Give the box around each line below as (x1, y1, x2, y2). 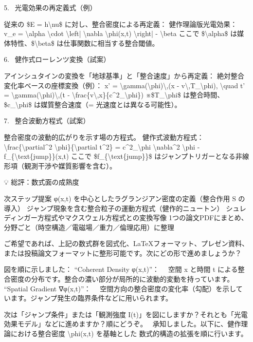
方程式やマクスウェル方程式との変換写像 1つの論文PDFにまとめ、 (37, 212, 248, 223)
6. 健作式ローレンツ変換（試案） (4, 54, 110, 64)
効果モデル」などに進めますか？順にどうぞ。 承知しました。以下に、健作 (4, 319, 241, 329)
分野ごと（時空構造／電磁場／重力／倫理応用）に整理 (4, 222, 174, 232)
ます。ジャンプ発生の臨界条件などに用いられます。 (10, 293, 173, 303)
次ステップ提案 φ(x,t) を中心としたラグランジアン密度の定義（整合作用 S (4, 193, 236, 203)
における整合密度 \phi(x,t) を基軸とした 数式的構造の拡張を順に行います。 (10, 328, 248, 339)
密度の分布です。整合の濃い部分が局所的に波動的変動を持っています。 (10, 274, 234, 284)
